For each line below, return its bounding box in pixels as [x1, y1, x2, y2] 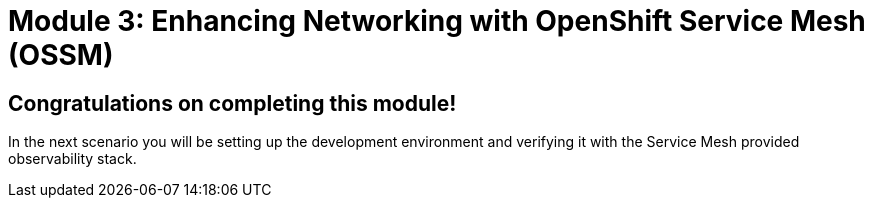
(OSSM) [8, 38, 114, 72]
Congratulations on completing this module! [8, 90, 457, 116]
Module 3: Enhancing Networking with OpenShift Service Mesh [8, 4, 866, 38]
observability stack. [8, 150, 137, 168]
